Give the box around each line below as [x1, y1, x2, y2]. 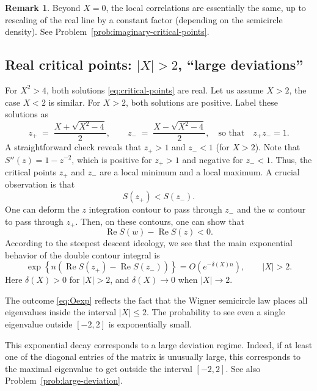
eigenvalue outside [5, 318, 73, 331]
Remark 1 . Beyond [5, 1, 81, 13]
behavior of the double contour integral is [5, 248, 160, 261]
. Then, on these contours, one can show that [75, 214, 244, 227]
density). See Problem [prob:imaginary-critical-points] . [5, 25, 210, 38]
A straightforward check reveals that [5, 141, 142, 153]
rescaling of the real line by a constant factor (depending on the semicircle [5, 13, 283, 26]
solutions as [5, 108, 49, 120]
